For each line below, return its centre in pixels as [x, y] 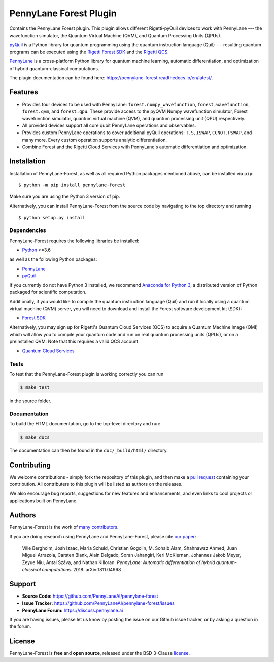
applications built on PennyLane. [44, 501]
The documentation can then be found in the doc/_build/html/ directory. [89, 451]
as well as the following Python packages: [53, 259]
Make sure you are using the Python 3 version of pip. [65, 196]
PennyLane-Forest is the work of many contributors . [64, 527]
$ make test [35, 387]
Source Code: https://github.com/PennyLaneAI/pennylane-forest [90, 596]
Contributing [30, 465]
